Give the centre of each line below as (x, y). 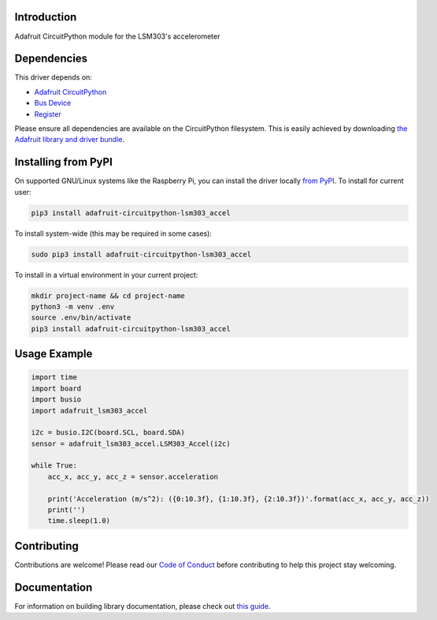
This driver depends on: (53, 77)
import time (54, 377)
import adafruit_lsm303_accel (89, 411)
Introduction (46, 17)
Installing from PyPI (64, 162)
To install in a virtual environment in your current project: (106, 275)
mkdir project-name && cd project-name (108, 295)
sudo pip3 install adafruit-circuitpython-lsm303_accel (141, 254)
